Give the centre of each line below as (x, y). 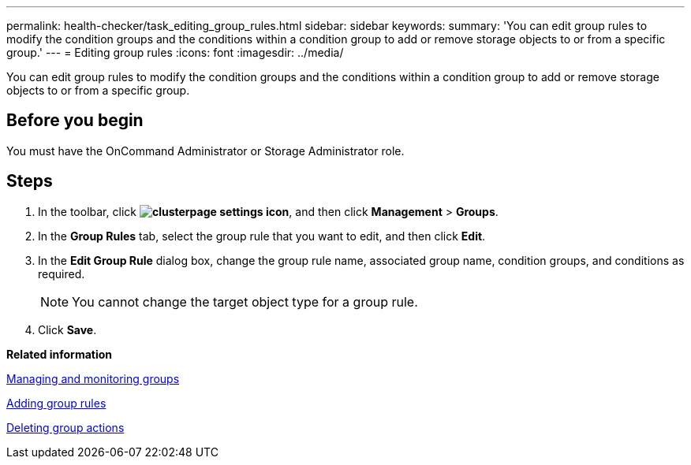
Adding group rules (56, 403)
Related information (60, 354)
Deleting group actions (65, 427)
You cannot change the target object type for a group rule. (245, 301)
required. (62, 273)
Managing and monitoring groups (93, 378)
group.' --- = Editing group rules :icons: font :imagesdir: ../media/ (175, 52)
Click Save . (67, 329)
